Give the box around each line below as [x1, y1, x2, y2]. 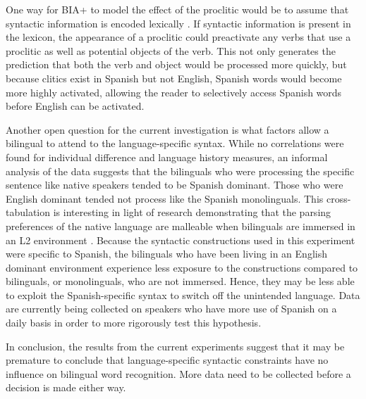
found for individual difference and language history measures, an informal [6, 149, 328, 164]
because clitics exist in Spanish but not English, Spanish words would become [6, 70, 342, 85]
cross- [326, 191, 351, 205]
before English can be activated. [6, 99, 145, 113]
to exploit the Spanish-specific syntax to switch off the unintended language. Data [6, 287, 360, 302]
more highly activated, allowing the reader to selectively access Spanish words [6, 84, 342, 99]
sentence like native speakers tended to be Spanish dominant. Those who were [6, 177, 343, 192]
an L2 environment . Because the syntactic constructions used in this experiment [6, 232, 355, 247]
